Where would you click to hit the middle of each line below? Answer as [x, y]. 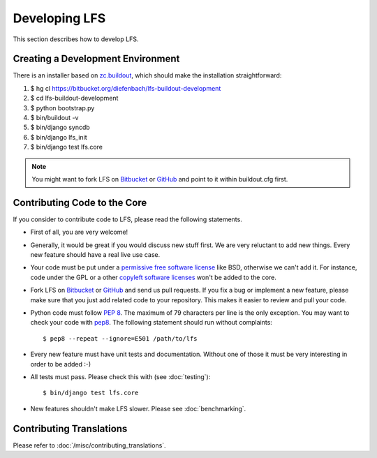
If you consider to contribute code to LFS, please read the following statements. [127, 219]
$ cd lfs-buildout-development [74, 98]
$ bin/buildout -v [54, 118]
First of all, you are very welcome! [79, 232]
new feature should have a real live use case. [95, 255]
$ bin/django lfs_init [59, 137]
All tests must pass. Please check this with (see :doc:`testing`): [120, 376]
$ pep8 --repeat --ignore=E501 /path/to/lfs [120, 338]
